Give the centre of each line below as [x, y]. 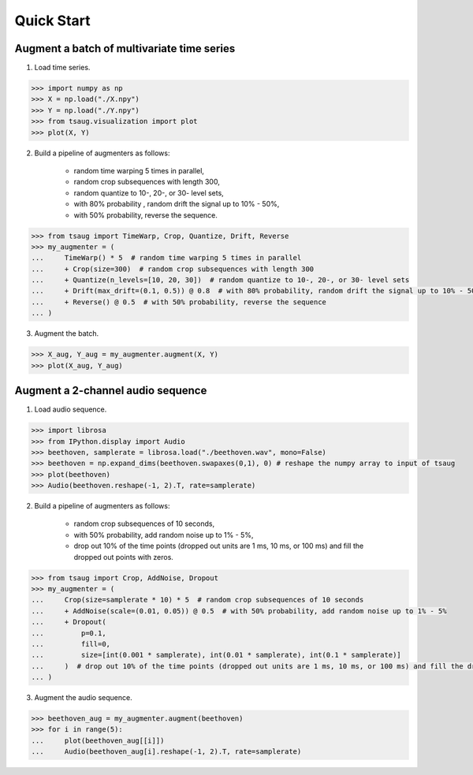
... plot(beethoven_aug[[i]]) [98, 740]
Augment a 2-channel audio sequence [111, 391]
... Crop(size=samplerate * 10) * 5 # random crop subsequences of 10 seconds [197, 600]
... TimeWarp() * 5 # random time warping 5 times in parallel [166, 258]
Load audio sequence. [71, 409]
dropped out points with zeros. [123, 557]
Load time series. [62, 68]
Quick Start [52, 20]
